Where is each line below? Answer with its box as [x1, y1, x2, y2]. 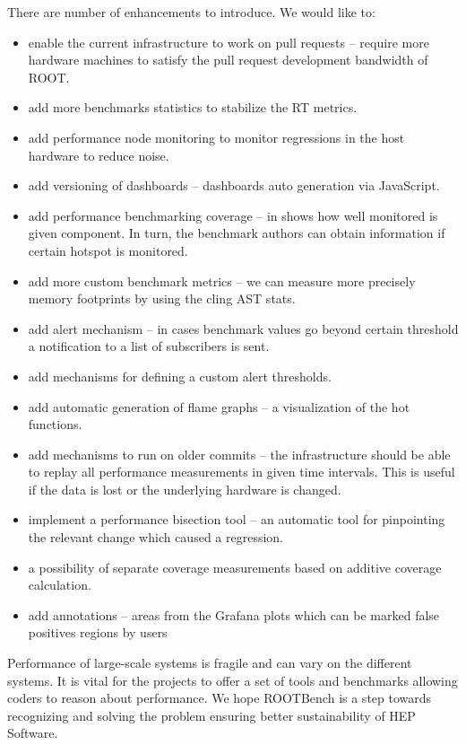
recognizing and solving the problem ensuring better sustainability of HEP [7, 706, 416, 724]
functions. [28, 415, 82, 434]
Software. [7, 723, 58, 742]
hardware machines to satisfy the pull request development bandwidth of [28, 50, 428, 69]
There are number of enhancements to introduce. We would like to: [7, 3, 375, 21]
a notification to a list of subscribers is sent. [28, 337, 270, 355]
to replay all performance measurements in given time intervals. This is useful [28, 462, 455, 481]
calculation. [28, 575, 91, 594]
